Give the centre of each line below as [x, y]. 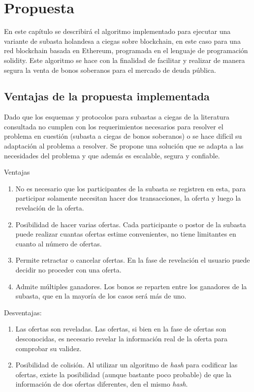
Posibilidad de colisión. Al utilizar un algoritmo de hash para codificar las [127, 365]
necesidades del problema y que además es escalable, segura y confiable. [112, 155]
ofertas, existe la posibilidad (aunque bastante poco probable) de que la [124, 374]
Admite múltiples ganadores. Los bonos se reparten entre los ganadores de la [131, 286]
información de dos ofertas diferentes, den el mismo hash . [102, 384]
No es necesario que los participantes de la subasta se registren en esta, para [130, 188]
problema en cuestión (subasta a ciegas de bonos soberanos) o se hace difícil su [123, 136]
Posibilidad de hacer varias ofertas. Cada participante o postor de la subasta [131, 224]
